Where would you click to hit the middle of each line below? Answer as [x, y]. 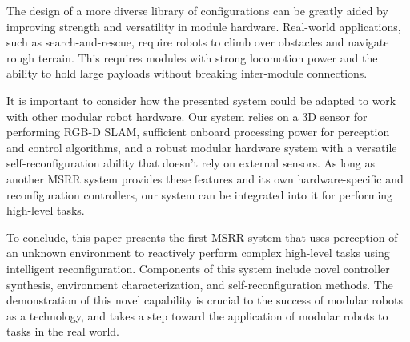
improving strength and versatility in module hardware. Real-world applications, [204, 26]
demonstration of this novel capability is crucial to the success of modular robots [205, 300]
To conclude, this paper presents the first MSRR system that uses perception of [202, 237]
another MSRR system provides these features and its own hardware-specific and [205, 178]
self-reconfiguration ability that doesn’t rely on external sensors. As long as [191, 163]
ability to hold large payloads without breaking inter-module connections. [187, 73]
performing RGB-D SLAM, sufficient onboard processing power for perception [198, 132]
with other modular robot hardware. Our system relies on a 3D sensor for [187, 116]
